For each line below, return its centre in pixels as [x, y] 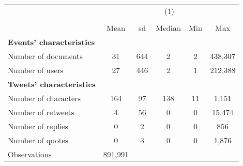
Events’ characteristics [51, 42]
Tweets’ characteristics [52, 84]
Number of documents [45, 56]
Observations [30, 154]
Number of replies [38, 126]
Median [168, 28]
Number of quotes [38, 140]
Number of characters [44, 98]
